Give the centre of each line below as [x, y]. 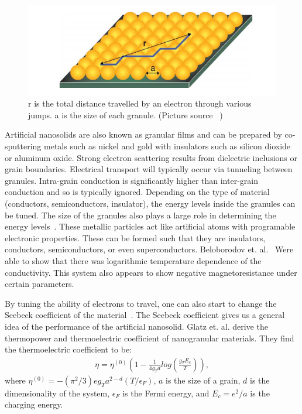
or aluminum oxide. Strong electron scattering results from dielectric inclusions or [151, 157]
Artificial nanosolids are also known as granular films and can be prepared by [143, 134]
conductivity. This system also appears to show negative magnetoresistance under [151, 272]
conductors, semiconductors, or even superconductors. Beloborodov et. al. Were [149, 249]
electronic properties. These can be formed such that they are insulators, [135, 237]
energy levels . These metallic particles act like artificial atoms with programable [150, 226]
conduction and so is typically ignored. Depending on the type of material [137, 192]
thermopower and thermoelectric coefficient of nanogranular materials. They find [150, 338]
